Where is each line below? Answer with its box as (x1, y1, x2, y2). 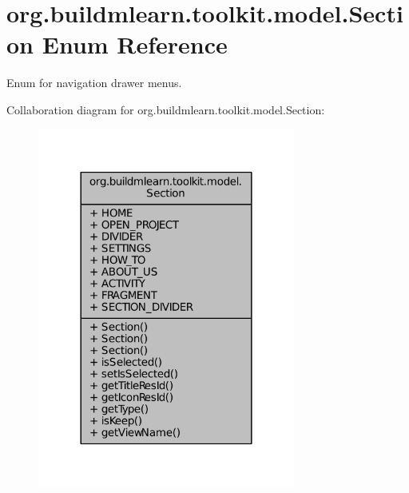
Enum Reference (42, 28, 228, 61)
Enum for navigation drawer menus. (6, 74, 182, 91)
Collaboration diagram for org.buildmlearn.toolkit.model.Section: (6, 101, 325, 117)
